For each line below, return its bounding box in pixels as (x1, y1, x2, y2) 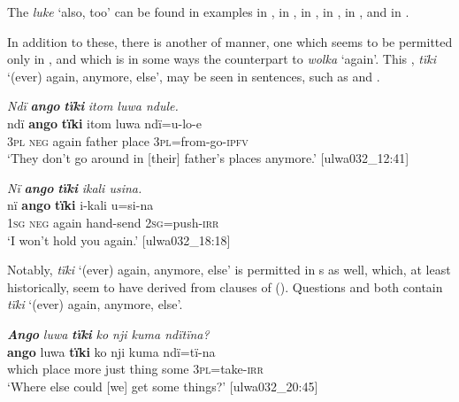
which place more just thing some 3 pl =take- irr (7, 359, 264, 378)
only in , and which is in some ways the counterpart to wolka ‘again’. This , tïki (7, 50, 436, 68)
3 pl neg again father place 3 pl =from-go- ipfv (7, 131, 249, 150)
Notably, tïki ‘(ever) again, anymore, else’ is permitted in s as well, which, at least (7, 260, 451, 279)
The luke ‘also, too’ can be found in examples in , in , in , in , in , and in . (7, 3, 409, 20)
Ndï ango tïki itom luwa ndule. (7, 97, 179, 115)
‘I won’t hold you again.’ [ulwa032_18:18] (7, 230, 231, 249)
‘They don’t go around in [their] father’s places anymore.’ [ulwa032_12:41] (7, 149, 409, 167)
